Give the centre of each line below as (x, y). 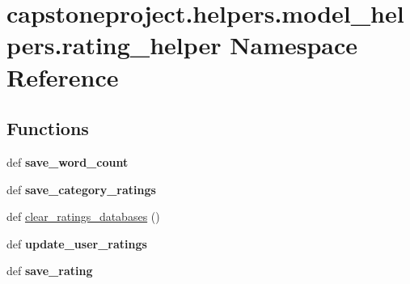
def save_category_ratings (81, 189)
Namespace (294, 45)
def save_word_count (68, 161)
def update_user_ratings (77, 243)
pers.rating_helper (114, 45)
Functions (48, 128)
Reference (63, 76)
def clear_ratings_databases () (83, 216)
